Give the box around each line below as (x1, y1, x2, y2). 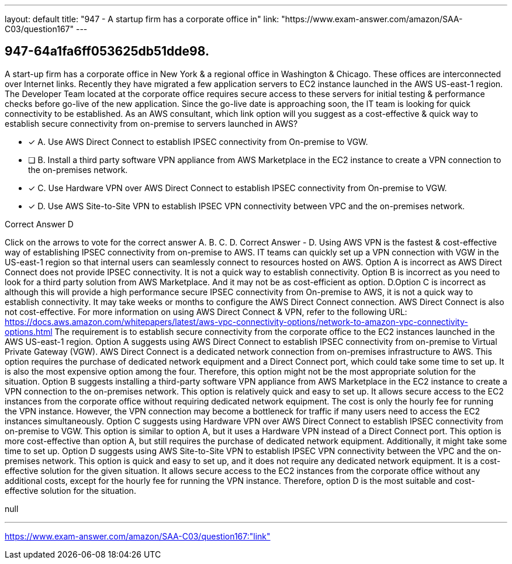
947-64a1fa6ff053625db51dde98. (5, 44, 209, 59)
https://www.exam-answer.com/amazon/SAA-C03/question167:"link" (5, 531, 271, 541)
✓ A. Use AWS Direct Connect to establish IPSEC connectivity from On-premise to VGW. (28, 136, 368, 147)
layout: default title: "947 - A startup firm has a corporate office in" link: (5, 14, 279, 24)
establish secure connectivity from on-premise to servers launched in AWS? (5, 118, 298, 129)
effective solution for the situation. (5, 485, 136, 496)
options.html (5, 326, 53, 337)
